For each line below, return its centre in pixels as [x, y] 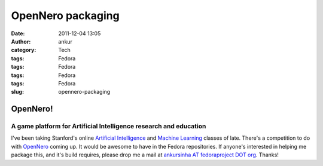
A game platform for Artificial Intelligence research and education [109, 127]
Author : [21, 41]
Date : [18, 33]
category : [24, 50]
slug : [17, 92]
